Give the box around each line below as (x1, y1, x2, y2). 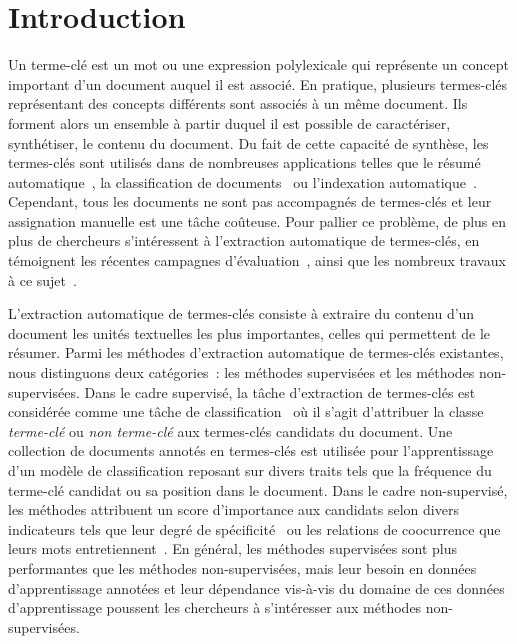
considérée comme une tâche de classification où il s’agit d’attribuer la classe (8, 401, 484, 422)
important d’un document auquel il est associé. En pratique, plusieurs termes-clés (8, 73, 508, 94)
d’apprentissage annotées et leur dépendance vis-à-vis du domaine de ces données (8, 577, 505, 598)
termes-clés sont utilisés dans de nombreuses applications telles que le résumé (8, 152, 481, 173)
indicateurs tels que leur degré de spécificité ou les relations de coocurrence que (8, 518, 501, 539)
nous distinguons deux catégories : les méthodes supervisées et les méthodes (8, 362, 475, 383)
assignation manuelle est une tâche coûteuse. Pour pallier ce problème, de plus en (8, 210, 507, 231)
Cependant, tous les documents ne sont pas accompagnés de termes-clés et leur (8, 191, 492, 212)
